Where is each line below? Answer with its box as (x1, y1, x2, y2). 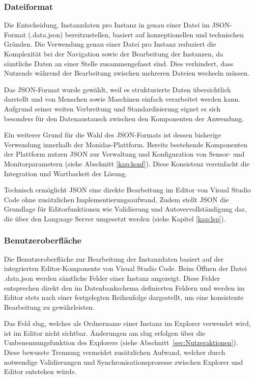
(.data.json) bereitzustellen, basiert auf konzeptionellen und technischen (28, 29, 244, 39)
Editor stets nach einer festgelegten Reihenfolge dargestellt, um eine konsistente (4, 292, 244, 302)
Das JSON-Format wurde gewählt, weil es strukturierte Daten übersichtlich (4, 84, 231, 94)
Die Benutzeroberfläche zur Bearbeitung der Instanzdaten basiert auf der (4, 253, 224, 264)
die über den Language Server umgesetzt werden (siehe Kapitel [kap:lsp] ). (4, 213, 226, 223)
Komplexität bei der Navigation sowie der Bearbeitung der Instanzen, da (4, 49, 224, 58)
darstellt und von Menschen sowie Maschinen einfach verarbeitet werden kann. (4, 94, 241, 104)
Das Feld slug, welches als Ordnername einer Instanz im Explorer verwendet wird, (4, 318, 251, 328)
